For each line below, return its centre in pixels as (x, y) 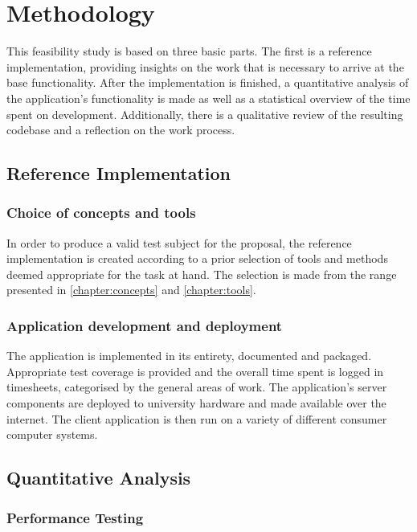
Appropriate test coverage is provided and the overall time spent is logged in (195, 371)
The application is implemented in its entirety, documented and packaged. (189, 356)
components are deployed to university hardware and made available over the (196, 403)
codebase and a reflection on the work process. (121, 130)
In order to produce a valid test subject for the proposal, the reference (179, 242)
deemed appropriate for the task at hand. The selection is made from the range (202, 274)
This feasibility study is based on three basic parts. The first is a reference (189, 51)
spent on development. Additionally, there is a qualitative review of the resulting (205, 114)
